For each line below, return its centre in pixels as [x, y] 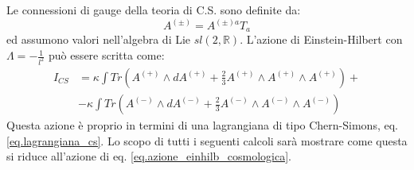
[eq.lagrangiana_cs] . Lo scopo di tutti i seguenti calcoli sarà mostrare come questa [207, 140]
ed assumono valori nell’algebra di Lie [99, 39]
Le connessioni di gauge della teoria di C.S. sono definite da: [154, 10]
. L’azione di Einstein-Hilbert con [321, 39]
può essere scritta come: [106, 55]
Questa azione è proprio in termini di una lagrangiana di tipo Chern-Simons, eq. [202, 125]
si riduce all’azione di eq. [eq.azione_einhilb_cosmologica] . [149, 156]
